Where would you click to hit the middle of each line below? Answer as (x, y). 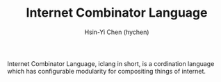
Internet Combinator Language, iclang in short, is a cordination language (111, 63)
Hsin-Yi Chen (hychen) (117, 32)
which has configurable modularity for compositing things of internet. (107, 71)
